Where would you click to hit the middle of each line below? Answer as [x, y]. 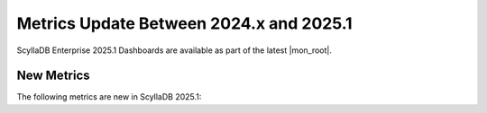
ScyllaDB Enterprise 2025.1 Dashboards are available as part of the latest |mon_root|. [175, 50]
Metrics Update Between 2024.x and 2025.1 [184, 23]
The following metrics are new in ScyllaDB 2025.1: [109, 97]
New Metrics [53, 76]
